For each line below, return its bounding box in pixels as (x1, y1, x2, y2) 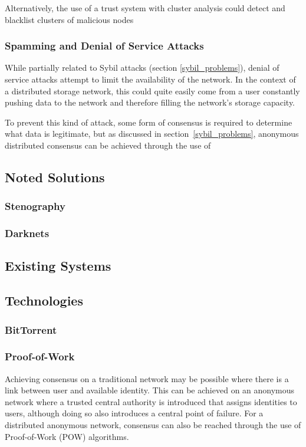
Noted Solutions (5, 167, 105, 186)
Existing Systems (5, 257, 111, 275)
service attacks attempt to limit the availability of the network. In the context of (5, 73, 296, 85)
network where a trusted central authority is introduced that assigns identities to (5, 395, 297, 407)
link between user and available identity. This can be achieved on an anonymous (5, 384, 295, 396)
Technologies (5, 291, 83, 310)
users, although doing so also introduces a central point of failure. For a (5, 407, 264, 419)
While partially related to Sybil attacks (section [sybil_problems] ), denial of (5, 61, 279, 74)
